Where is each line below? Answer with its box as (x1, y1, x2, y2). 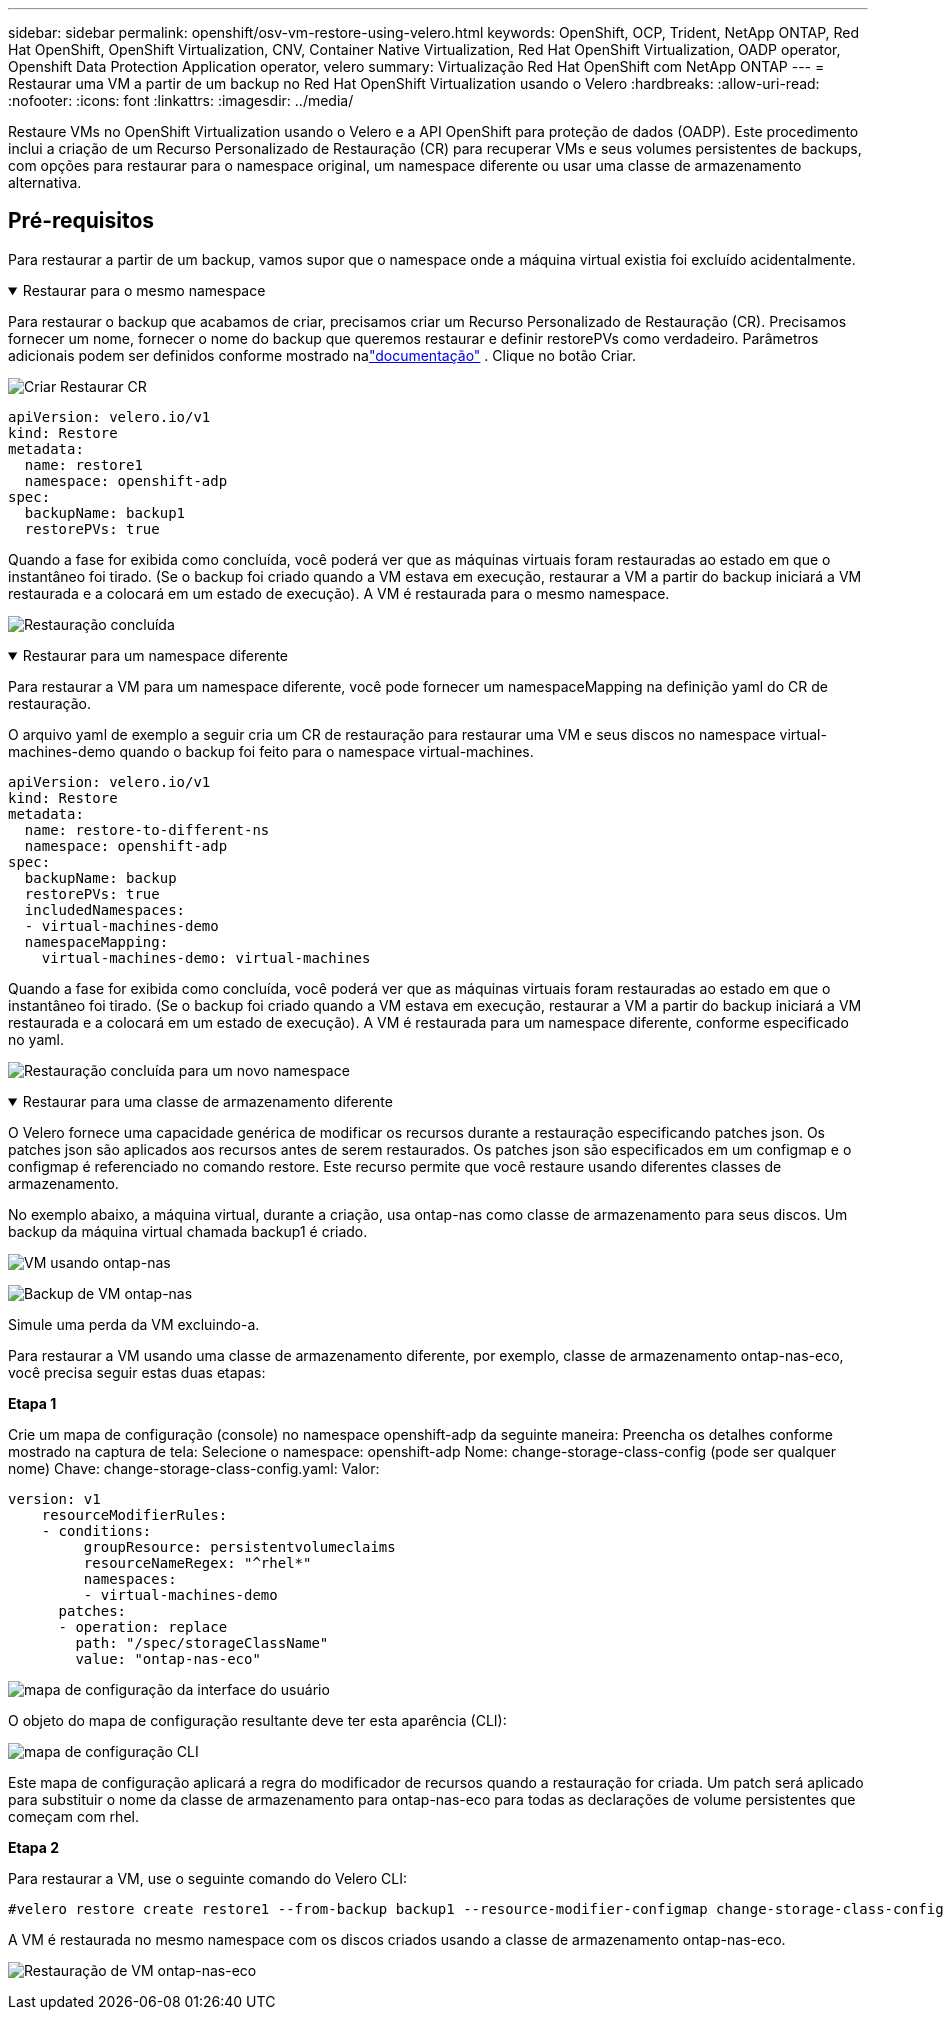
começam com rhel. (8, 1807, 139, 1825)
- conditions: (41, 1522, 152, 1539)
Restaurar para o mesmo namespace (22, 281, 266, 299)
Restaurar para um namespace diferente (22, 646, 289, 664)
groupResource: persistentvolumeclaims (83, 1538, 396, 1555)
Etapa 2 (8, 1838, 60, 1856)
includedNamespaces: (24, 901, 186, 918)
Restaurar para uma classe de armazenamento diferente (22, 1092, 393, 1110)
